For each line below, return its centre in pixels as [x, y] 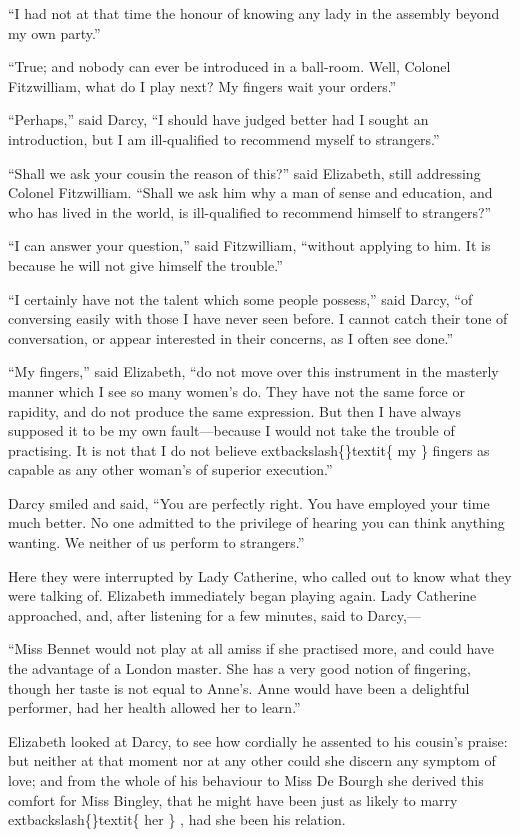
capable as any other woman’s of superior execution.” [170, 469]
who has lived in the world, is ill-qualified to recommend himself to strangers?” [250, 211]
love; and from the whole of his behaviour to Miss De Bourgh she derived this [246, 780]
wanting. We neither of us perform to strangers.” [156, 542]
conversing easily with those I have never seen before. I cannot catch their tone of [258, 318]
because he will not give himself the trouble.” [145, 264]
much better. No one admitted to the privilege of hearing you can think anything [256, 522]
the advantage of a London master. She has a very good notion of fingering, [239, 668]
